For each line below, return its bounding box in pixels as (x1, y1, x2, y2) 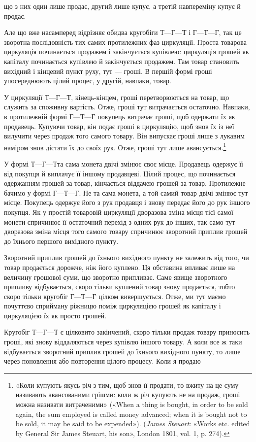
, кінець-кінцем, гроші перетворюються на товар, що (71, 92, 229, 102)
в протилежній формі (4, 111, 67, 121)
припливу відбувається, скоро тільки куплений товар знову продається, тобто (4, 281, 235, 292)
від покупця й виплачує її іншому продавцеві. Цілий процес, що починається (4, 168, 236, 178)
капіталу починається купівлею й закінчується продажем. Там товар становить (4, 56, 239, 66)
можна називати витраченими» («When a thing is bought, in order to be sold (15, 399, 248, 409)
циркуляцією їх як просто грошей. (4, 310, 107, 320)
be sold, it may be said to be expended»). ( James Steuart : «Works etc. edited (15, 418, 250, 429)
